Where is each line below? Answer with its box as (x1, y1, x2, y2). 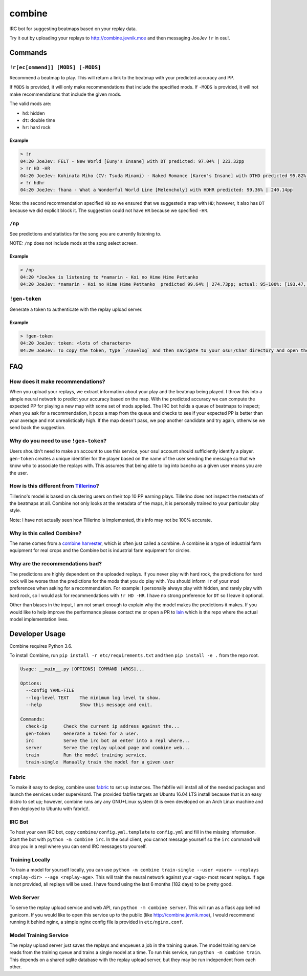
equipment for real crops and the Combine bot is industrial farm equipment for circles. (9, 547, 191, 554)
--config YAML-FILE (26, 688, 75, 693)
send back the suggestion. (9, 425, 66, 431)
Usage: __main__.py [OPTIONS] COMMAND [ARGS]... (20, 666, 145, 672)
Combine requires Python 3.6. (9, 643, 73, 649)
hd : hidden (22, 110, 46, 116)
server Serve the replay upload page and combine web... (26, 745, 190, 751)
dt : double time (22, 117, 56, 123)
